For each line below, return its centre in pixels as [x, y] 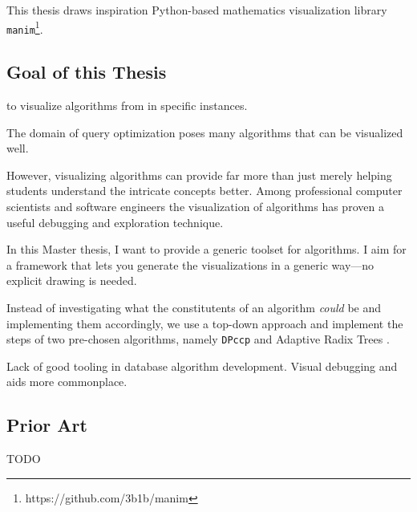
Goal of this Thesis [87, 72]
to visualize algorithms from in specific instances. [127, 106]
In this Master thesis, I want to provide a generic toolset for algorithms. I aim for [206, 249]
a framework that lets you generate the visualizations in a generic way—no [190, 264]
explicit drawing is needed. [72, 280]
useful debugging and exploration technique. [115, 222]
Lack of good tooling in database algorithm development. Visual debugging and [202, 366]
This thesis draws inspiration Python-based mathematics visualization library [197, 10]
